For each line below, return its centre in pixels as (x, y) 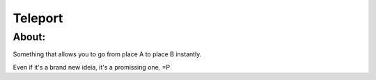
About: (29, 37)
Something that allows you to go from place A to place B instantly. (107, 54)
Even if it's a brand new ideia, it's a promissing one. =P (92, 67)
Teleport (38, 18)
